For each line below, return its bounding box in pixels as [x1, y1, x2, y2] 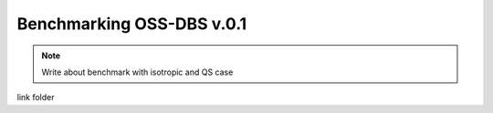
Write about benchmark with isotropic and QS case [41, 67, 234, 77]
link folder [16, 92, 55, 103]
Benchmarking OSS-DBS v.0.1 [16, 14, 247, 34]
